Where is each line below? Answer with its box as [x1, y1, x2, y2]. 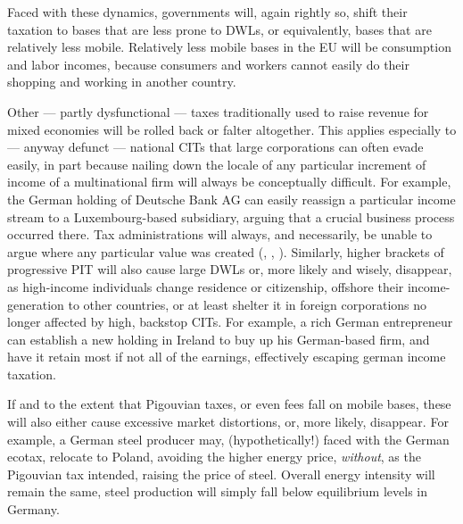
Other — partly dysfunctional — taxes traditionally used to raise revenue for [7, 102, 429, 121]
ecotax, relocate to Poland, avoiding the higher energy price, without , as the [7, 447, 421, 466]
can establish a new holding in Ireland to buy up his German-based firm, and [7, 329, 430, 348]
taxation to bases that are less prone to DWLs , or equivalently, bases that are [7, 20, 432, 38]
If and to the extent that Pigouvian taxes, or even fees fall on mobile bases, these [7, 395, 451, 413]
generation [7, 295, 64, 313]
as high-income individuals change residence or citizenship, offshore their [7, 277, 404, 295]
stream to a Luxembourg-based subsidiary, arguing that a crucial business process [7, 207, 455, 226]
